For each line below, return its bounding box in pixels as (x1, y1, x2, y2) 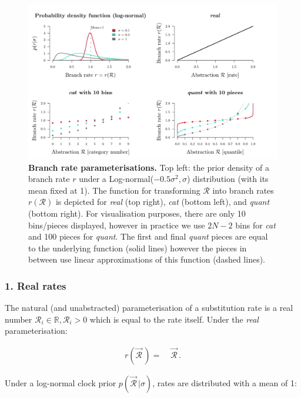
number (5, 313, 32, 325)
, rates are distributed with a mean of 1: (152, 377, 297, 389)
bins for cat (235, 218, 276, 231)
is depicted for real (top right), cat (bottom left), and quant (55, 195, 270, 208)
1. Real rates (5, 278, 66, 293)
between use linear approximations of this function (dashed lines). (28, 253, 265, 266)
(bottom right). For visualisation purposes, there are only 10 (28, 207, 246, 220)
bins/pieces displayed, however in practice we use (28, 218, 205, 231)
